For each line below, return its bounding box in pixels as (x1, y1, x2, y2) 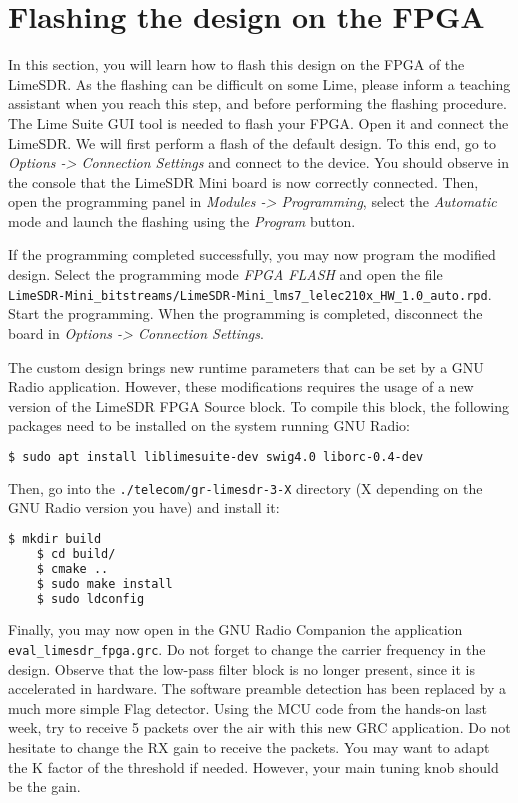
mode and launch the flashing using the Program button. (8, 210, 356, 231)
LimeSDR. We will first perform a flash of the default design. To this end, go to (8, 132, 496, 153)
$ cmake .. (36, 561, 109, 576)
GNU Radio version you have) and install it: (8, 497, 280, 518)
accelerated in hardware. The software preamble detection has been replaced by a (8, 678, 507, 699)
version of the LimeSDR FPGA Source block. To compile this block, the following (8, 395, 510, 416)
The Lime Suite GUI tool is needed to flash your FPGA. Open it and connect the (8, 112, 509, 133)
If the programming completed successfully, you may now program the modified (8, 244, 496, 265)
